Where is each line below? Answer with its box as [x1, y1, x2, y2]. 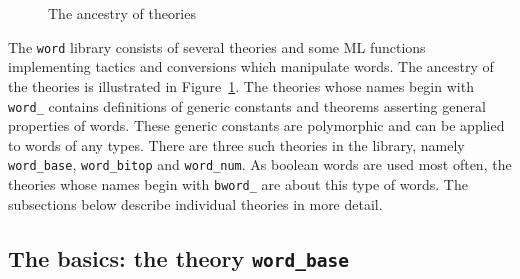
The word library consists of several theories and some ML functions [8, 36, 426, 57]
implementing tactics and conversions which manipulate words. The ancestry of [8, 56, 494, 77]
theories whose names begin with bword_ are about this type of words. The [8, 174, 468, 194]
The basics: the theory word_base [8, 242, 350, 273]
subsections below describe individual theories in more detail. [8, 193, 383, 214]
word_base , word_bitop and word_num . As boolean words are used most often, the [8, 154, 512, 175]
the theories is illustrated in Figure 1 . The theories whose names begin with [8, 75, 474, 96]
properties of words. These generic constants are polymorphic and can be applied [8, 115, 505, 136]
